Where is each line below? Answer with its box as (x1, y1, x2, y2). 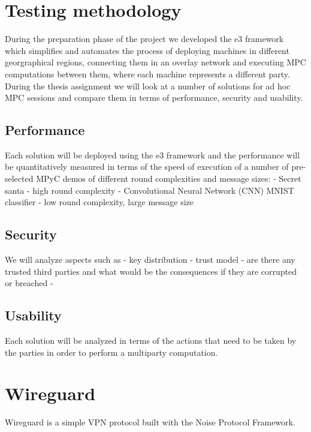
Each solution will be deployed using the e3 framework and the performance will (5, 148, 300, 161)
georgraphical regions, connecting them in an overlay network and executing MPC (5, 56, 306, 68)
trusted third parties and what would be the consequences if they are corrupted (5, 265, 297, 277)
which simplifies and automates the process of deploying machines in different (5, 44, 289, 56)
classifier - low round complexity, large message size (5, 196, 194, 208)
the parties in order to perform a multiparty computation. (5, 346, 218, 358)
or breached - (5, 277, 53, 289)
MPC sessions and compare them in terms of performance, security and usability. (5, 91, 303, 104)
